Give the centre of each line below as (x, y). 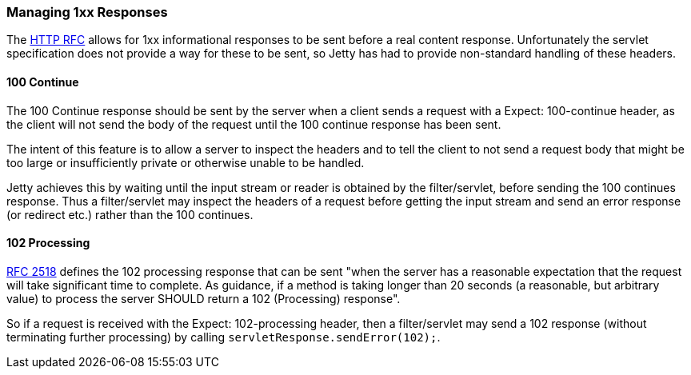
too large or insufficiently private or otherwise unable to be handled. (186, 162)
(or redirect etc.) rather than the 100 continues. (130, 214)
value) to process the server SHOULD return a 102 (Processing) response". (204, 298)
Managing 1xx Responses (87, 12)
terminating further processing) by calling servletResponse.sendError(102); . (224, 337)
